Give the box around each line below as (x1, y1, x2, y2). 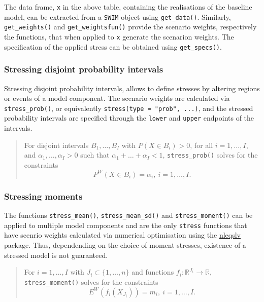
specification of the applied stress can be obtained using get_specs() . (4, 41, 222, 52)
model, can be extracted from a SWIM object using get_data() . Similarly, (4, 11, 231, 22)
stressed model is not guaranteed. (4, 249, 108, 260)
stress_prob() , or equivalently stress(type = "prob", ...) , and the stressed (4, 102, 253, 113)
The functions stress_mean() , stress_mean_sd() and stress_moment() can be (4, 210, 253, 220)
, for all (190, 139, 213, 150)
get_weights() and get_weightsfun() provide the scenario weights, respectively (4, 21, 257, 32)
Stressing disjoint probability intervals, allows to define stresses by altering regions (4, 83, 260, 93)
